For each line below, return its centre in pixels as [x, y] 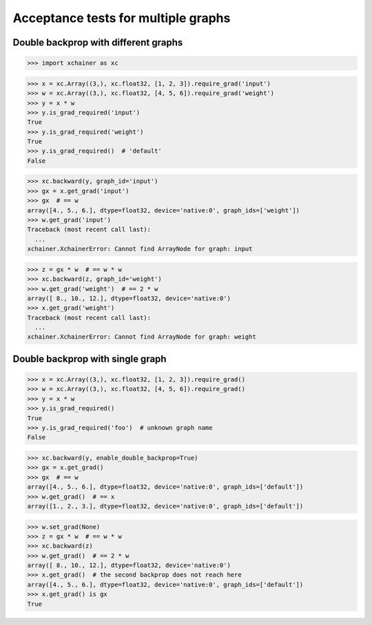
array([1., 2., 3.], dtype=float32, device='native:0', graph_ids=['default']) [165, 506]
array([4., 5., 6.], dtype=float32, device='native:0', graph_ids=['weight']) [163, 210]
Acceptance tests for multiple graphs [122, 18]
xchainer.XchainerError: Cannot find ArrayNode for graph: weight [142, 337]
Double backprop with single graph [90, 359]
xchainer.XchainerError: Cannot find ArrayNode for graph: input [140, 249]
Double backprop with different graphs [98, 42]
